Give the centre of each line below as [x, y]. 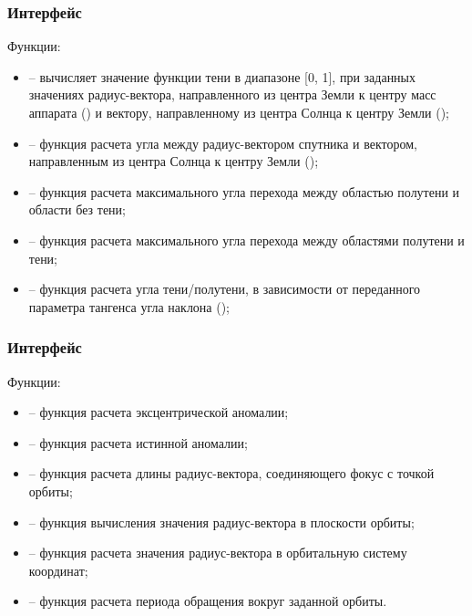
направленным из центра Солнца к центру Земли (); [174, 161]
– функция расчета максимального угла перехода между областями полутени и [246, 240]
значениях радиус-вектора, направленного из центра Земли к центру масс [232, 94]
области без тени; [77, 209]
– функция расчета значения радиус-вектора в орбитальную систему [218, 553]
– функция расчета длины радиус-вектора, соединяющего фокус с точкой [231, 473]
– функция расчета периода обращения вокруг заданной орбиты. [208, 601]
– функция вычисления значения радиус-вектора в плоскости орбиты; [221, 522]
